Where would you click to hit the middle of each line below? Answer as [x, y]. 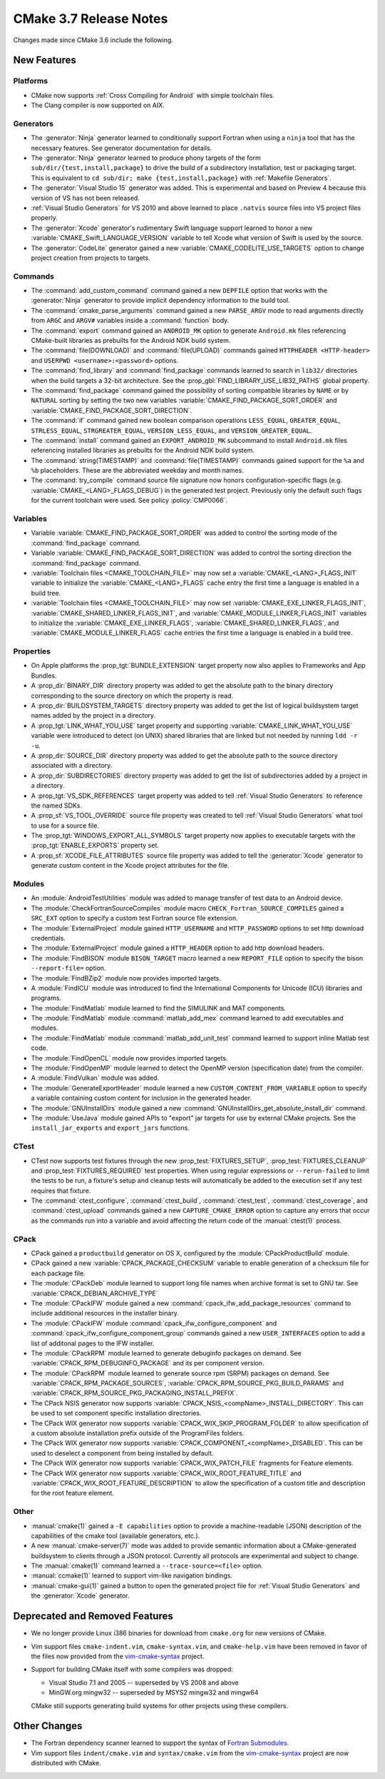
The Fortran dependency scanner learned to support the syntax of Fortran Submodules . [160, 1743]
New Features [45, 60]
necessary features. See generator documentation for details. [122, 148]
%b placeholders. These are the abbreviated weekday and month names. [137, 471]
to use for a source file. [65, 826]
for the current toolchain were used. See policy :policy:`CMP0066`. [129, 501]
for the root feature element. [72, 1493]
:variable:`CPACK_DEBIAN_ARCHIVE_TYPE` [94, 1293]
